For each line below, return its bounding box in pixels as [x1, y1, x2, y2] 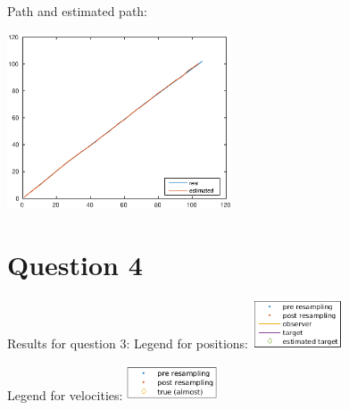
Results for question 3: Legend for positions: [7, 334, 248, 353]
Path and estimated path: [7, 2, 148, 20]
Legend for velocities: [7, 385, 123, 404]
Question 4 [7, 247, 143, 283]
